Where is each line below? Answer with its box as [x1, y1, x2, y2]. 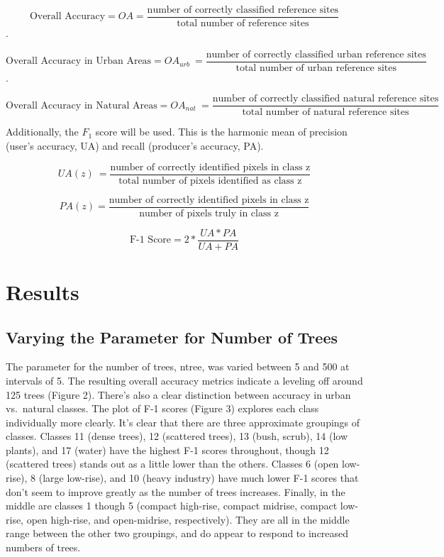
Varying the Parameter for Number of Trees [6, 326, 338, 348]
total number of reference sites [177, 18, 309, 29]
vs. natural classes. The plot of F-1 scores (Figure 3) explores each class [6, 401, 319, 416]
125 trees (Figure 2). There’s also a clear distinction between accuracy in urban [6, 387, 351, 402]
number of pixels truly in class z [139, 208, 279, 219]
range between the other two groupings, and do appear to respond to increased [6, 526, 349, 541]
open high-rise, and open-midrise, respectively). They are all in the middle [26, 512, 350, 526]
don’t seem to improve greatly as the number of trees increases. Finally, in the [6, 484, 345, 499]
